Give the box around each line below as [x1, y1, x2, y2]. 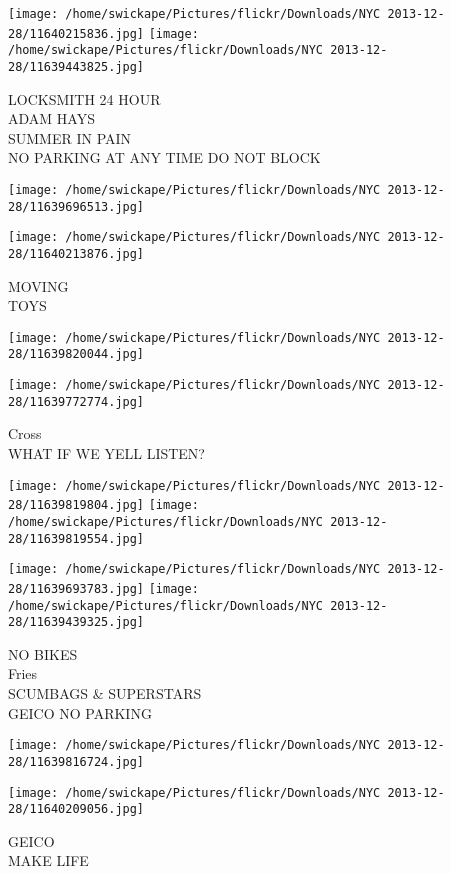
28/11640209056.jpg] [8, 802, 145, 817]
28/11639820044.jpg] [8, 347, 145, 362]
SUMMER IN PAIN [8, 127, 132, 148]
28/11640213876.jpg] [8, 246, 145, 261]
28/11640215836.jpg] [8, 26, 145, 41]
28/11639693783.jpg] [8, 581, 145, 596]
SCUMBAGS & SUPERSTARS [8, 683, 202, 704]
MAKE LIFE [8, 850, 89, 871]
